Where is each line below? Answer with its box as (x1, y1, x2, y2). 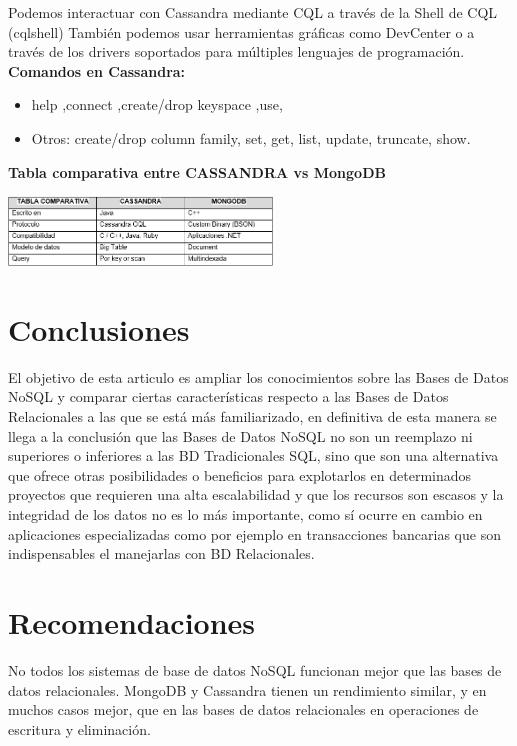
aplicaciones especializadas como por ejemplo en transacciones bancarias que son (8, 523, 501, 544)
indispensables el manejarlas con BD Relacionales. (8, 543, 315, 564)
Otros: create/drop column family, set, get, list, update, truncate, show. (31, 127, 471, 148)
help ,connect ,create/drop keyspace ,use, (31, 94, 283, 115)
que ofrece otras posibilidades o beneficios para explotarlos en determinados (8, 464, 472, 485)
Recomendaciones (8, 601, 256, 642)
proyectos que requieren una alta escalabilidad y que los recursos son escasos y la (8, 484, 504, 505)
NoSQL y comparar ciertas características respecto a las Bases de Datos (8, 386, 449, 407)
